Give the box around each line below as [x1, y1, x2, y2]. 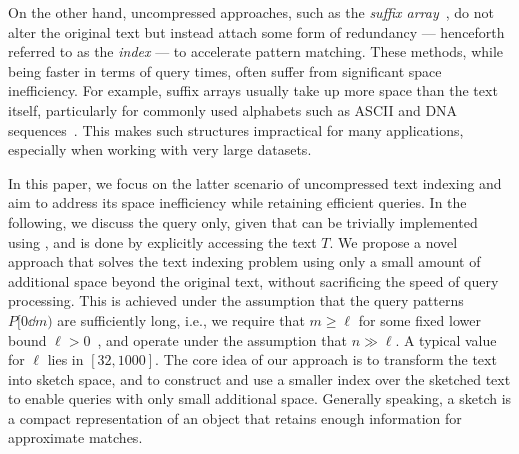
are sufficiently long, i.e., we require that [57, 309, 305, 330]
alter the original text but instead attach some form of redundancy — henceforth [8, 21, 505, 42]
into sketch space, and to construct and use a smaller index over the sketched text [8, 368, 511, 389]
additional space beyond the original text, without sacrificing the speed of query [8, 270, 499, 291]
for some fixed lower [358, 309, 481, 330]
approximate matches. [8, 427, 143, 448]
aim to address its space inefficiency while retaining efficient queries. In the [8, 192, 467, 213]
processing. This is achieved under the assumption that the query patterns [8, 290, 464, 311]
